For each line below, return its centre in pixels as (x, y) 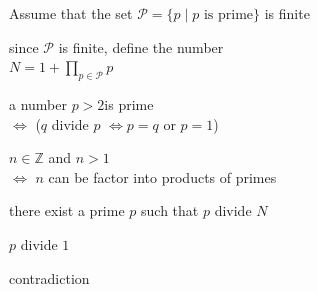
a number (38, 103)
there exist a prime (67, 210)
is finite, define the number (141, 46)
